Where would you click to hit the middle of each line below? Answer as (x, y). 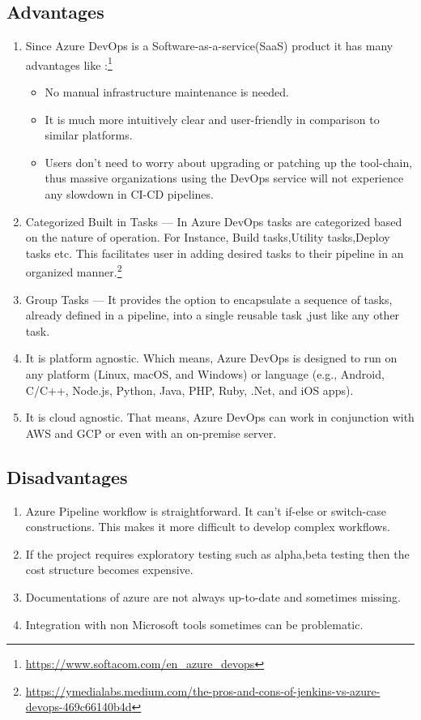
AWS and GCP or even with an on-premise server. (151, 433)
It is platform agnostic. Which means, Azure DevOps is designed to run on (211, 358)
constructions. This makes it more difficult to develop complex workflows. (208, 527)
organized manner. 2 (74, 271)
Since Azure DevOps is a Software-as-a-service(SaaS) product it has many (209, 46)
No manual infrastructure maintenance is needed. (167, 92)
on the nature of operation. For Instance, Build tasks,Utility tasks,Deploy (208, 237)
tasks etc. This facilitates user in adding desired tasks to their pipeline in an (215, 253)
